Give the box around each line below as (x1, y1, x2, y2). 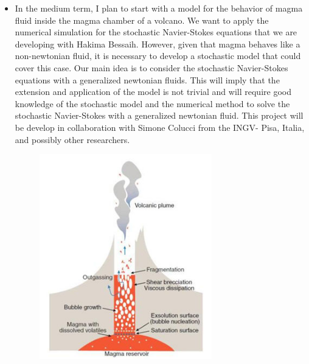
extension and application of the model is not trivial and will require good (15, 85, 291, 98)
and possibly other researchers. (15, 133, 130, 145)
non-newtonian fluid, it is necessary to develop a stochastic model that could (15, 49, 301, 62)
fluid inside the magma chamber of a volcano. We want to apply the (15, 13, 269, 26)
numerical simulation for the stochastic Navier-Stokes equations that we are (15, 26, 297, 38)
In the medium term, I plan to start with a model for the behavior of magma (15, 2, 303, 14)
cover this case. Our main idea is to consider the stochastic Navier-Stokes (15, 61, 288, 74)
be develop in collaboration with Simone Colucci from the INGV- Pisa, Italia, (15, 121, 305, 133)
